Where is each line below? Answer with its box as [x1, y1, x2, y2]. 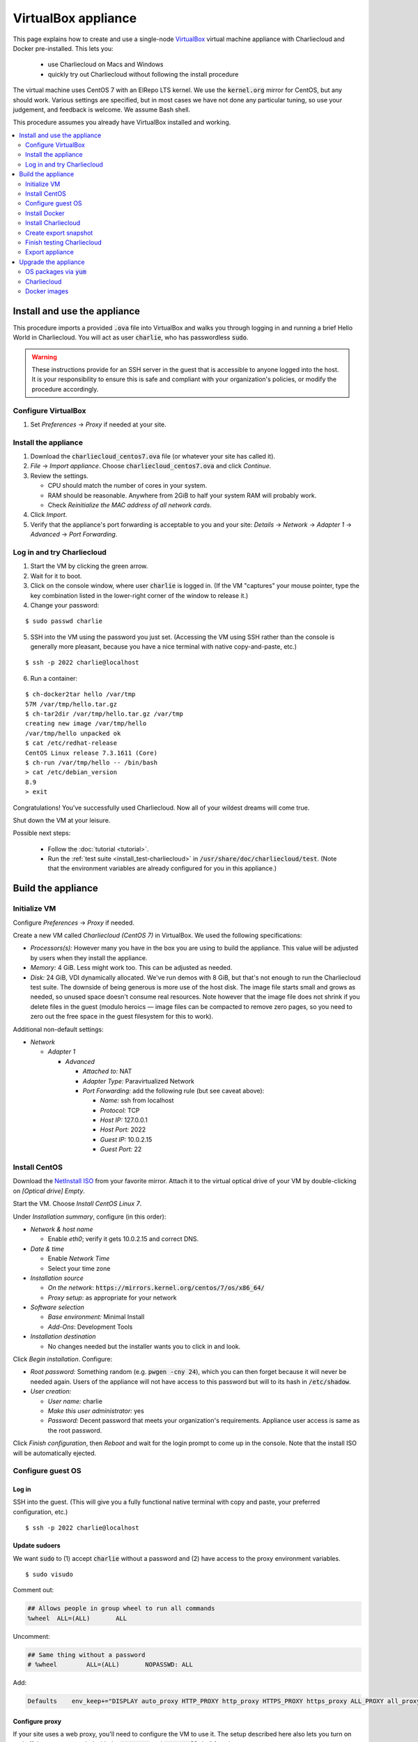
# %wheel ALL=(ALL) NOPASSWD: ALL [27, 1660, 193, 1669]
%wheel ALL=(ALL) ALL [27, 1614, 127, 1622]
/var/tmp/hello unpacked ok [25, 729, 121, 737]
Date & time [30, 1244, 65, 1253]
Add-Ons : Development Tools [47, 1323, 133, 1331]
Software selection [30, 1303, 85, 1311]
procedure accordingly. [31, 385, 99, 393]
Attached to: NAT [82, 1067, 132, 1076]
